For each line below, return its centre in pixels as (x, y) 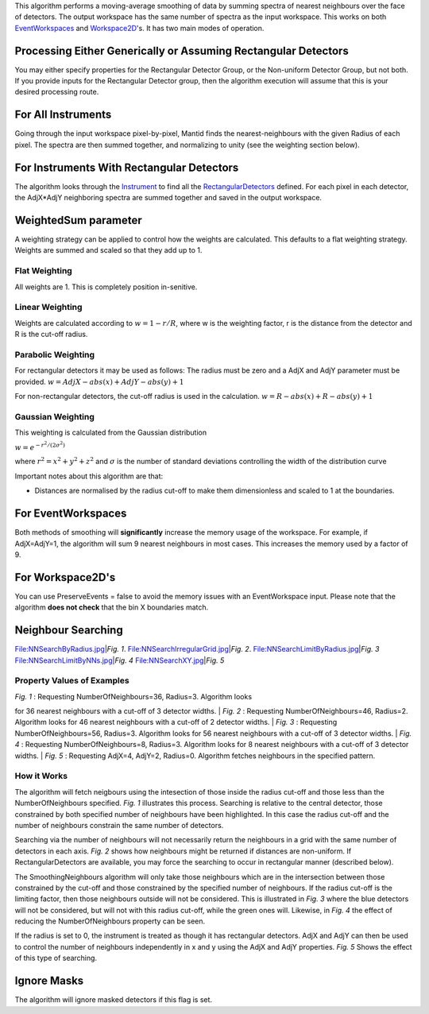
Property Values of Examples (72, 681)
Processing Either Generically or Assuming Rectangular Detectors (182, 50)
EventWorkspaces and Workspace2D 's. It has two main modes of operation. (139, 28)
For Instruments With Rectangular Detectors (127, 167)
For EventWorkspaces (71, 514)
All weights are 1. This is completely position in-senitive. (106, 287)
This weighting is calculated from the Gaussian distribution (110, 432)
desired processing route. (57, 92)
